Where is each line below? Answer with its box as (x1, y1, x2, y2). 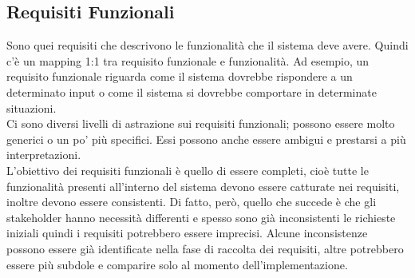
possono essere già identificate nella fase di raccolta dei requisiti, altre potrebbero (6, 240, 404, 256)
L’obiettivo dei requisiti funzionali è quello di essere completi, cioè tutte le (6, 161, 369, 178)
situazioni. (6, 99, 57, 116)
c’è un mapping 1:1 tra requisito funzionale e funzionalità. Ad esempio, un (6, 52, 370, 69)
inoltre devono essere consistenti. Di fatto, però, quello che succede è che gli (6, 193, 377, 210)
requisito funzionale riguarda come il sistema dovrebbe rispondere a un (6, 68, 353, 85)
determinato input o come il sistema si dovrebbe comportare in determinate (6, 83, 377, 100)
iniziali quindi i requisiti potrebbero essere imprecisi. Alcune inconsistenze (6, 224, 368, 241)
